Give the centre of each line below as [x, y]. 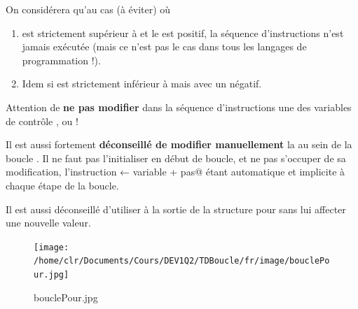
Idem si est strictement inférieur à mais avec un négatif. [142, 84]
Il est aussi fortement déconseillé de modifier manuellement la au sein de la [179, 144]
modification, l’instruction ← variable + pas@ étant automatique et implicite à [175, 172]
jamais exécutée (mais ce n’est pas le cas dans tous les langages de [164, 46]
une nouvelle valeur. [48, 223]
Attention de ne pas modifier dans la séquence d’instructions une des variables [179, 107]
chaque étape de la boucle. [62, 185]
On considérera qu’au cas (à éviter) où [88, 9]
